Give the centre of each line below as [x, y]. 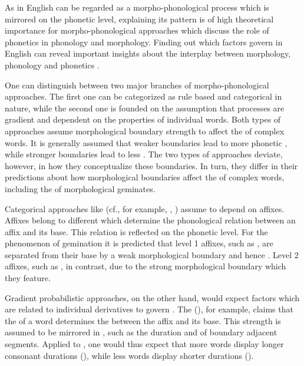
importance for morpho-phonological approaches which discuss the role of [137, 30]
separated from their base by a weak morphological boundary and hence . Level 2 [152, 254]
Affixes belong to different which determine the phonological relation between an [150, 220]
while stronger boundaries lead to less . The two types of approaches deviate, [144, 154]
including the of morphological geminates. [80, 188]
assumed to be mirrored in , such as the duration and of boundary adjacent [141, 332]
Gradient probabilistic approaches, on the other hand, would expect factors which [152, 297]
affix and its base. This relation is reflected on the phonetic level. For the [136, 231]
